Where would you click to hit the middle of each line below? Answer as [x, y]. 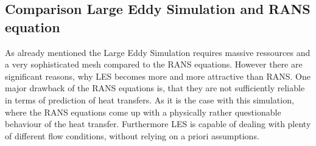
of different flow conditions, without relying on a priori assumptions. [132, 135]
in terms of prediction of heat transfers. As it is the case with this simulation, [149, 99]
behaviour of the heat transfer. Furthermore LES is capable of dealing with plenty [158, 124]
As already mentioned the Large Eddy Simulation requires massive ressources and [158, 52]
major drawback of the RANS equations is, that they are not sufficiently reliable [155, 88]
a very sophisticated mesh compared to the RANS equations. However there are [154, 64]
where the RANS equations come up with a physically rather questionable [143, 112]
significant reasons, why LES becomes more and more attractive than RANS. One [158, 76]
